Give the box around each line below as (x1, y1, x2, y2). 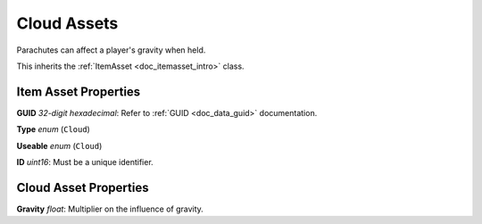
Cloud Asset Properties (16, 179, 149, 195)
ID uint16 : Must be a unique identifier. (16, 157, 154, 168)
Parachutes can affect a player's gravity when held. (16, 45, 206, 55)
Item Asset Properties (16, 84, 141, 99)
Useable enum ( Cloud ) (16, 140, 103, 151)
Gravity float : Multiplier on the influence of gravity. (16, 203, 204, 214)
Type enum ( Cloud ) (16, 124, 91, 135)
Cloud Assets (16, 13, 119, 33)
